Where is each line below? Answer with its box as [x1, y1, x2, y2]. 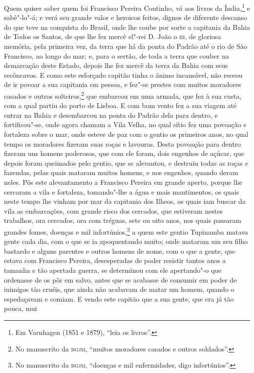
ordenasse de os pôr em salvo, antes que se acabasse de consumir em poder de [4, 274, 237, 285]
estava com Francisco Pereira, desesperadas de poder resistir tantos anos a [4, 255, 226, 265]
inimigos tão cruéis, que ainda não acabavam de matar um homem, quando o [4, 284, 234, 294]
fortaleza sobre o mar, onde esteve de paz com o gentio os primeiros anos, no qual [4, 129, 249, 139]
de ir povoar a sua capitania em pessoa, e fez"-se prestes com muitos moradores [4, 79, 241, 89]
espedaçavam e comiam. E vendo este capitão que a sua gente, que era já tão [4, 293, 234, 304]
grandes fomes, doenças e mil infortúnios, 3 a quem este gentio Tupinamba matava [4, 225, 248, 237]
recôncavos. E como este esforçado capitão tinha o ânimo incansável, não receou [4, 69, 243, 80]
